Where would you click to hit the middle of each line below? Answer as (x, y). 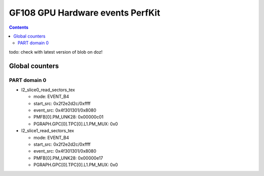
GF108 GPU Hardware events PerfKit (85, 13)
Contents (19, 27)
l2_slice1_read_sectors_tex (48, 131)
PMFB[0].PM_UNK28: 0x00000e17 (68, 158)
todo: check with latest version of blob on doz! (56, 52)
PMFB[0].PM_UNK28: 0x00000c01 (68, 117)
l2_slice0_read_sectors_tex (48, 90)
